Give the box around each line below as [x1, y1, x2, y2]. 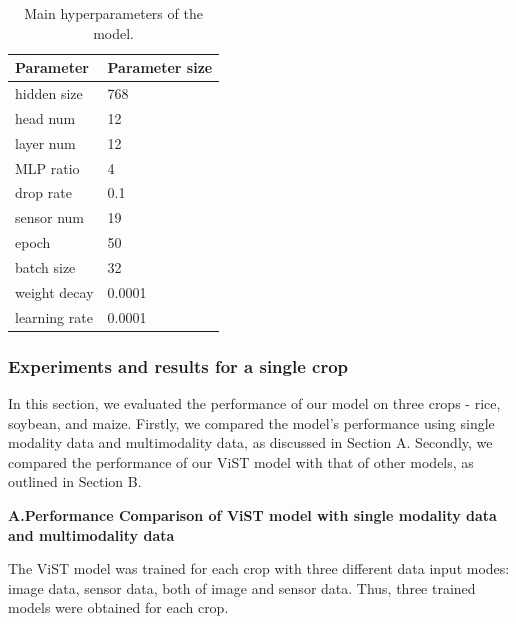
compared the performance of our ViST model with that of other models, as [8, 451, 474, 472]
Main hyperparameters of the [24, 3, 203, 23]
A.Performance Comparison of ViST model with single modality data [8, 504, 497, 525]
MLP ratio [15, 157, 80, 178]
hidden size [15, 83, 83, 104]
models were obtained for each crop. [8, 597, 229, 618]
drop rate [15, 182, 72, 203]
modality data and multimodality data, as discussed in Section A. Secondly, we [8, 432, 493, 453]
